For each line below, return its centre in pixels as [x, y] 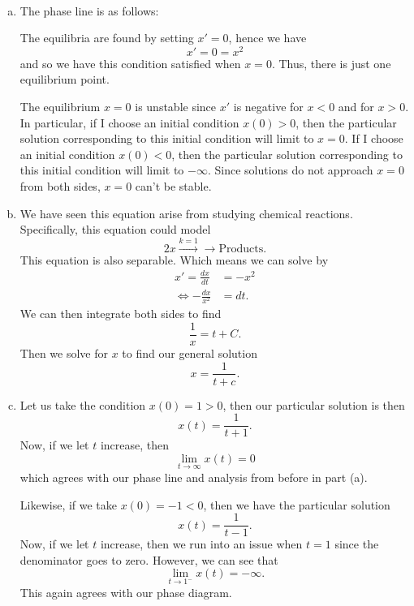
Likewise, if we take [69, 504]
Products [241, 249]
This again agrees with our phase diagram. [126, 592]
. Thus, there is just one [331, 63]
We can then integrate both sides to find [121, 314]
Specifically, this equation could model [115, 229]
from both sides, [60, 186]
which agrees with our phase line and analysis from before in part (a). [194, 477]
